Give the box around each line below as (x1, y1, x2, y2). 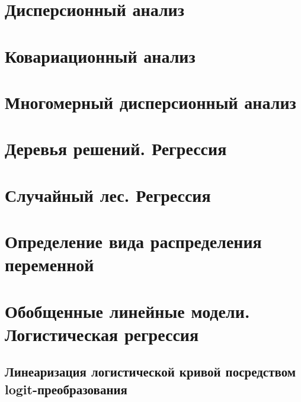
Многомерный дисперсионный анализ (5, 89, 296, 114)
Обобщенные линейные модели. (5, 298, 250, 323)
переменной (5, 252, 94, 276)
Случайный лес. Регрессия (5, 182, 211, 207)
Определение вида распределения (5, 229, 262, 253)
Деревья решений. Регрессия (5, 136, 227, 160)
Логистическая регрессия (5, 321, 199, 346)
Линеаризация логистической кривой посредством (5, 362, 296, 381)
